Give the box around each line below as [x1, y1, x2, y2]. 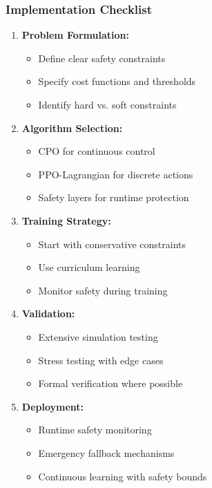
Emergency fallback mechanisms [38, 445, 175, 460]
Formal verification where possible [38, 376, 183, 391]
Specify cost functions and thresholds [38, 74, 196, 88]
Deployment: [21, 399, 84, 413]
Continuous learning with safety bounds [38, 469, 207, 483]
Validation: [21, 306, 75, 321]
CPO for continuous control [38, 144, 155, 158]
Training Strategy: [21, 213, 111, 227]
